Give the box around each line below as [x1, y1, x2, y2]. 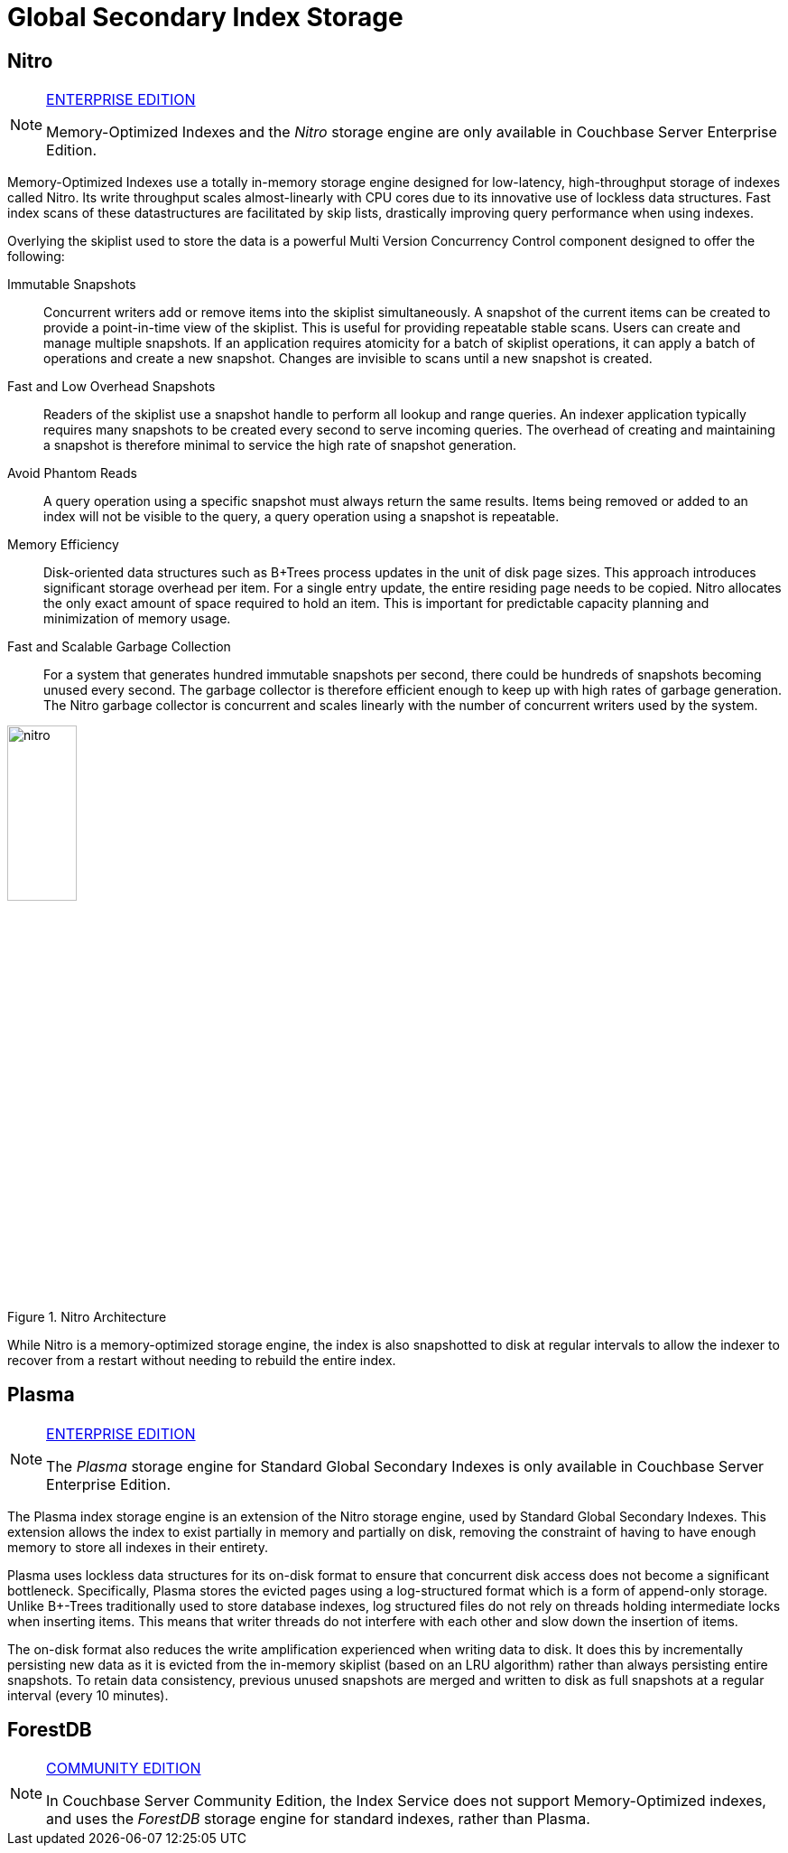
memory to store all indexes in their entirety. [7, 1539, 268, 1555]
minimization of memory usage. [43, 611, 231, 627]
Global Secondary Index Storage [7, 2, 403, 33]
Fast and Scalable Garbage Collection [7, 639, 231, 655]
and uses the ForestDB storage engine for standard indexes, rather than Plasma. [46, 1810, 590, 1829]
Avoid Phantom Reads [7, 465, 137, 482]
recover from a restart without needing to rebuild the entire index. [7, 1352, 396, 1368]
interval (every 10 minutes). [7, 1687, 169, 1703]
